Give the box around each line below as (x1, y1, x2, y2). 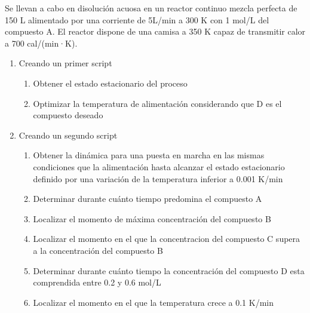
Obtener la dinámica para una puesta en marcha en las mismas (33, 149, 265, 161)
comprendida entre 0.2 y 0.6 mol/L (33, 276, 161, 289)
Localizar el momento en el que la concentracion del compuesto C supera (33, 232, 300, 245)
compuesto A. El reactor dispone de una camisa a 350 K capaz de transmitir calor (5, 25, 306, 38)
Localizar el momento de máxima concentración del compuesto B (33, 212, 271, 225)
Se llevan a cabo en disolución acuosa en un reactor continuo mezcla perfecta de (5, 2, 297, 14)
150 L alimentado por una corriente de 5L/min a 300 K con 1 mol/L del (5, 13, 269, 26)
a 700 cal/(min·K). (5, 36, 78, 49)
